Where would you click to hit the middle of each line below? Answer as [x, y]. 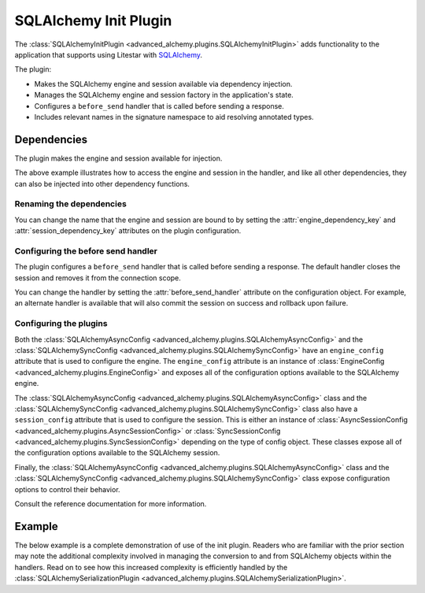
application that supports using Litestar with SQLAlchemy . [109, 54]
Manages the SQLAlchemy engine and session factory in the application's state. [164, 95]
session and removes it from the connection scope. [98, 278]
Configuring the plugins [61, 324]
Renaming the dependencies [71, 204]
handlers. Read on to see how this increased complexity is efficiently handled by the [151, 567]
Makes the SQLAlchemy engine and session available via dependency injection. [163, 83]
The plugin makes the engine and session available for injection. [118, 158]
